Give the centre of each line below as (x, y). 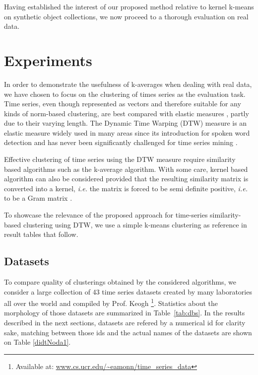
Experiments (48, 60)
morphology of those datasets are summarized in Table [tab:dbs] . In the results (125, 313)
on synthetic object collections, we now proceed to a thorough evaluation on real (126, 16)
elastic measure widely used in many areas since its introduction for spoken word (127, 132)
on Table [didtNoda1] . (37, 342)
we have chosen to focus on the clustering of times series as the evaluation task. (125, 94)
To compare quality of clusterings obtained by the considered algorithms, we (120, 282)
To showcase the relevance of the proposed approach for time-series (106, 215)
